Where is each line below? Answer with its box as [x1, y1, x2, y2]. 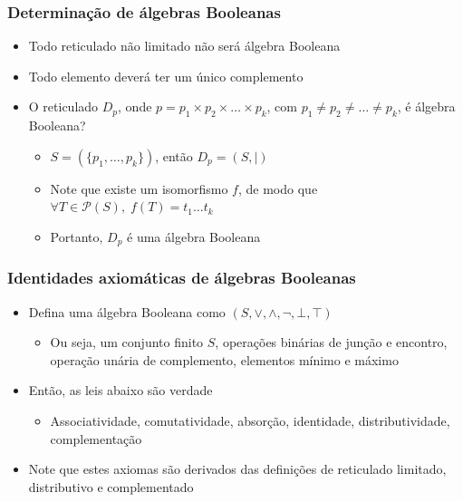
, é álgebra [397, 97, 456, 116]
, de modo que [237, 179, 318, 198]
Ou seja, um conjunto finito [50, 333, 204, 352]
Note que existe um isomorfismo [50, 179, 228, 198]
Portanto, [50, 227, 103, 246]
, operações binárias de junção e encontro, [215, 333, 448, 352]
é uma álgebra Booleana [127, 227, 261, 246]
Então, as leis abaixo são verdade [28, 381, 213, 400]
